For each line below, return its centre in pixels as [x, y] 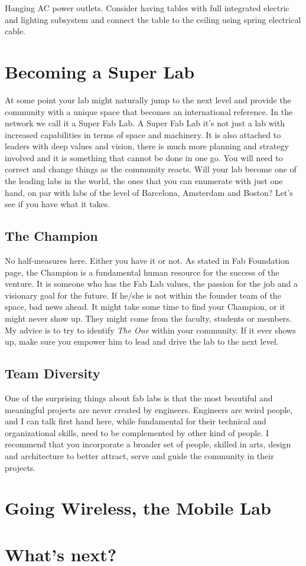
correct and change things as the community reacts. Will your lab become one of [151, 169]
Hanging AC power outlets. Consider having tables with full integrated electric [147, 8]
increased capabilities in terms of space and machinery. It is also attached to [143, 134]
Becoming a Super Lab [100, 71]
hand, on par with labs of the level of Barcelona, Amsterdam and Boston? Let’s [149, 192]
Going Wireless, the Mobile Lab [138, 508]
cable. [15, 31]
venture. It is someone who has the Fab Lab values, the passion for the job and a [151, 284]
